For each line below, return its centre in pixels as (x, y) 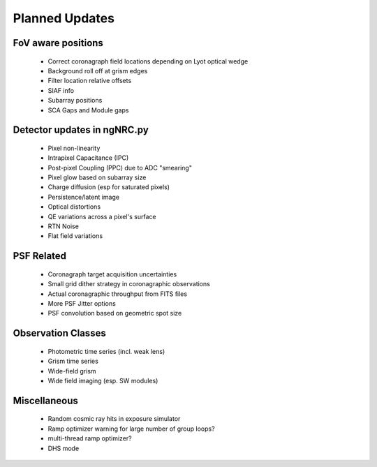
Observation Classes (59, 333)
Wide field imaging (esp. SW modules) (103, 380)
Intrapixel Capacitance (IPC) (88, 158)
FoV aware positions (58, 43)
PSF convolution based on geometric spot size (115, 313)
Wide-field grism (72, 371)
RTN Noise (64, 226)
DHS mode (64, 448)
